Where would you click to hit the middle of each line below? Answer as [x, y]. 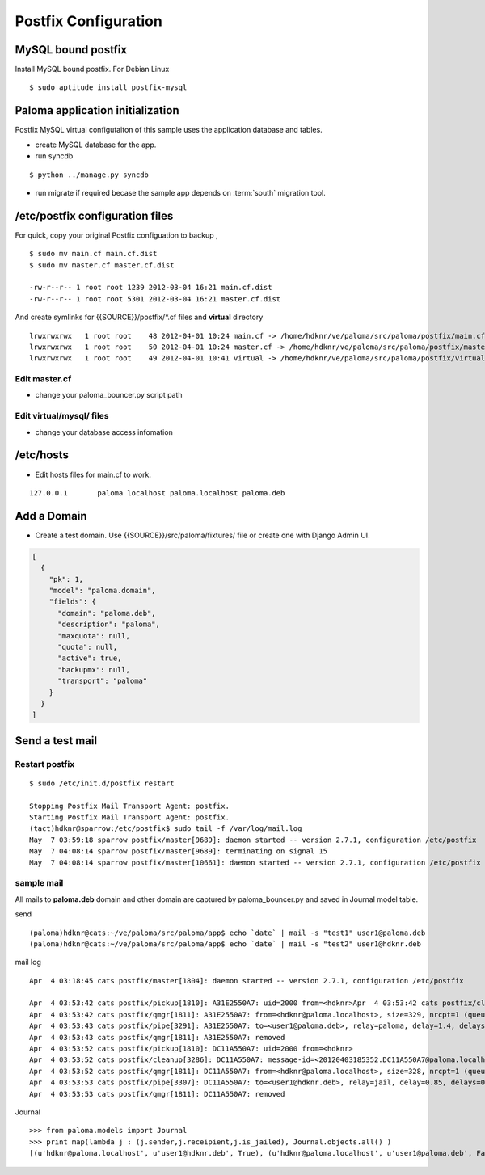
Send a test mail [56, 741]
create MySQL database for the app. [96, 145]
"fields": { [73, 602]
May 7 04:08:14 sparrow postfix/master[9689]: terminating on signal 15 [179, 851]
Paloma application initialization [97, 110]
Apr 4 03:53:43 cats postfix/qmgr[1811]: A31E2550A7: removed [157, 1037]
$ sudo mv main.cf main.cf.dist [93, 254]
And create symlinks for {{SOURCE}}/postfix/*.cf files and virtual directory [139, 317]
